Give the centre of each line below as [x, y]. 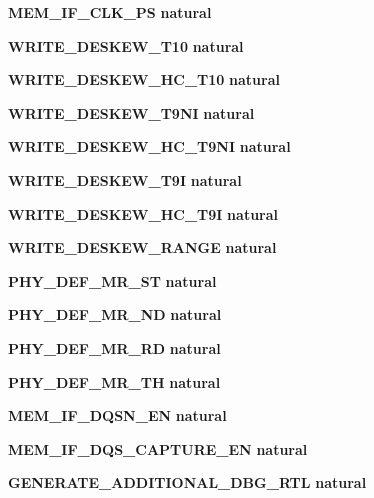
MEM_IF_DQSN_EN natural [117, 415]
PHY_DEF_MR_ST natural [112, 280]
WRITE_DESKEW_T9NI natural [131, 112]
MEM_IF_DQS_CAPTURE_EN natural [158, 448]
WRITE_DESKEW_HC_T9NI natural [149, 146]
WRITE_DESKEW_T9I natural [125, 179]
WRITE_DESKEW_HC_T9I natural [143, 213]
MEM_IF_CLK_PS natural [110, 12]
